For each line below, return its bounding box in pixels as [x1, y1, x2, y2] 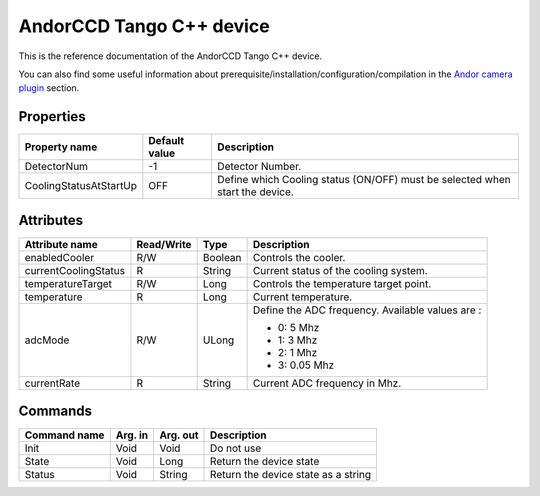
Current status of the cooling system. [252, 263, 429, 277]
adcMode [24, 333, 70, 347]
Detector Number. [216, 160, 302, 174]
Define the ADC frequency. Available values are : [252, 303, 482, 317]
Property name [24, 140, 98, 154]
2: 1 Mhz [277, 345, 318, 359]
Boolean [202, 250, 242, 264]
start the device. [216, 185, 294, 199]
